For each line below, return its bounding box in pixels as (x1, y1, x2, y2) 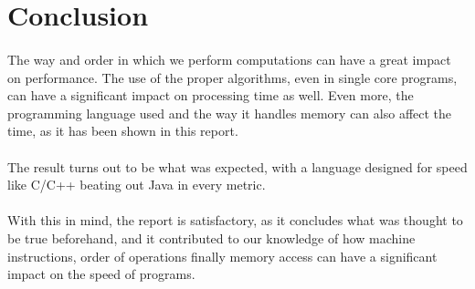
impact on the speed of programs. (7, 264, 195, 284)
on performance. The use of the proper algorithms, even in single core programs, (7, 67, 458, 87)
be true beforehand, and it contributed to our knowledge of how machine (7, 228, 416, 247)
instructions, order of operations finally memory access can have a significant (7, 246, 438, 265)
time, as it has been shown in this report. (7, 121, 238, 140)
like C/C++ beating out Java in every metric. (7, 175, 266, 194)
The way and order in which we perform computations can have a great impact (7, 49, 451, 68)
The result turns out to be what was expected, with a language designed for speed (7, 157, 468, 176)
